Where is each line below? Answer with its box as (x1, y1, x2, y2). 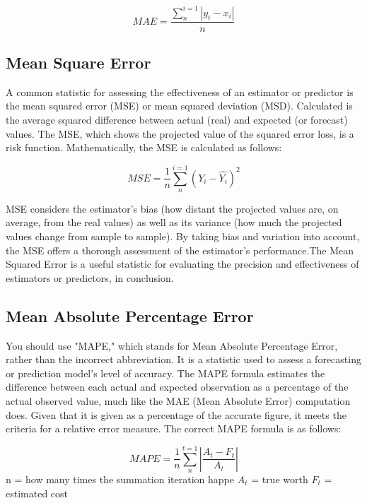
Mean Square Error (6, 51, 151, 73)
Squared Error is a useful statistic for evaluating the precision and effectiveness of (6, 256, 359, 271)
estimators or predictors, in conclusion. (6, 270, 174, 285)
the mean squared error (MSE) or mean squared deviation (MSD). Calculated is (6, 98, 353, 113)
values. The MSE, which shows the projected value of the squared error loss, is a (6, 126, 354, 141)
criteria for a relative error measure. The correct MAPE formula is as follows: (6, 421, 342, 436)
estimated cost (6, 485, 69, 500)
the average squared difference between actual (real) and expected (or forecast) (6, 112, 348, 126)
